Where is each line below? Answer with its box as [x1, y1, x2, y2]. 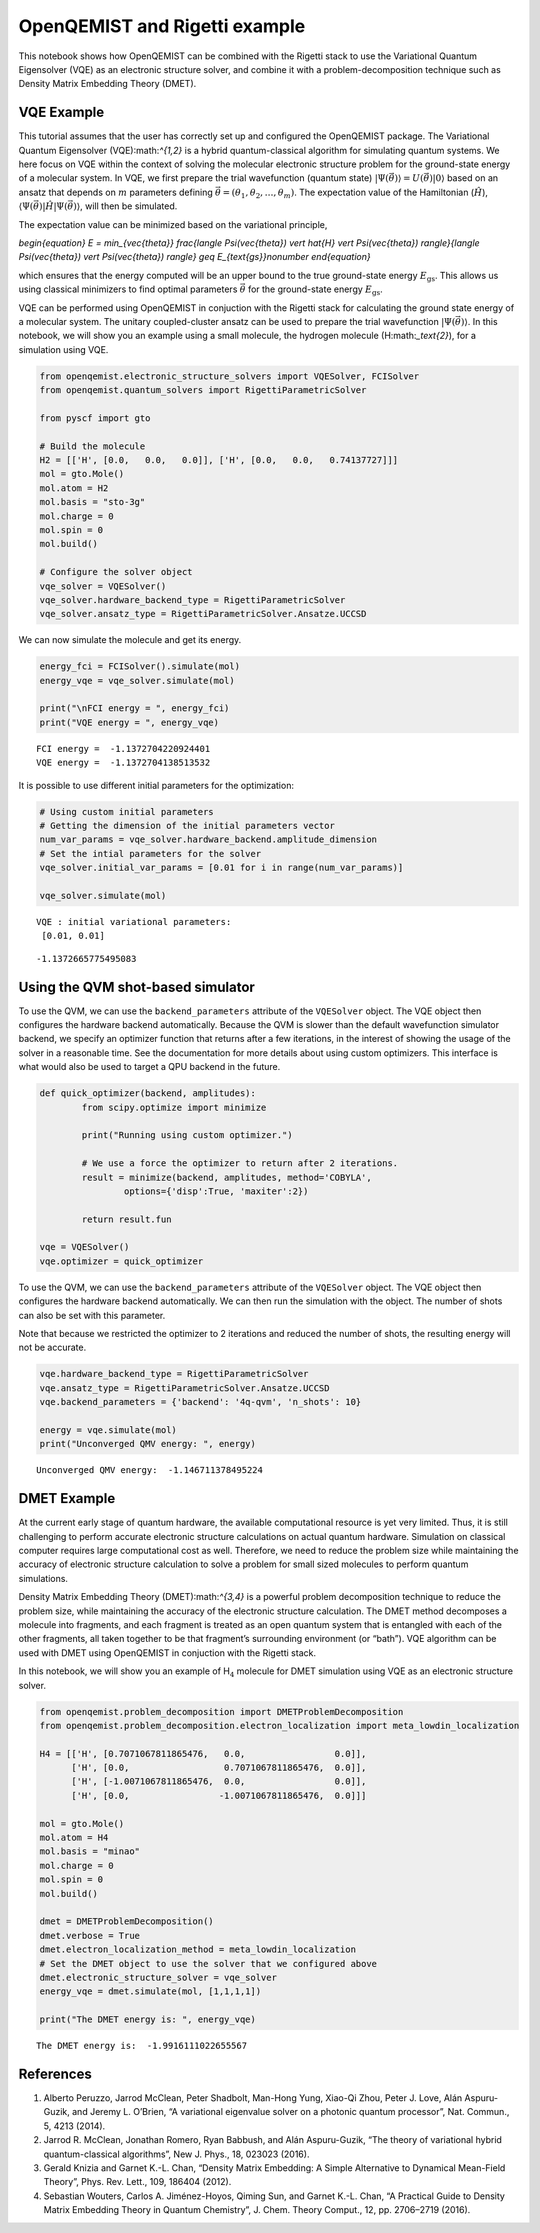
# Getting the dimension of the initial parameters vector [39, 820, 335, 831]
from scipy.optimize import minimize [81, 1101, 267, 1113]
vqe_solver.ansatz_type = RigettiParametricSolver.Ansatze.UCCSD [39, 608, 367, 620]
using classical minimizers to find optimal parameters [18, 283, 238, 295]
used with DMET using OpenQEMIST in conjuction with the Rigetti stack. [18, 1646, 317, 1659]
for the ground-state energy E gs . [247, 283, 384, 297]
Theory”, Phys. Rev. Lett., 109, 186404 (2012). [43, 2176, 232, 2188]
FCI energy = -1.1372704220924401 [36, 743, 211, 754]
